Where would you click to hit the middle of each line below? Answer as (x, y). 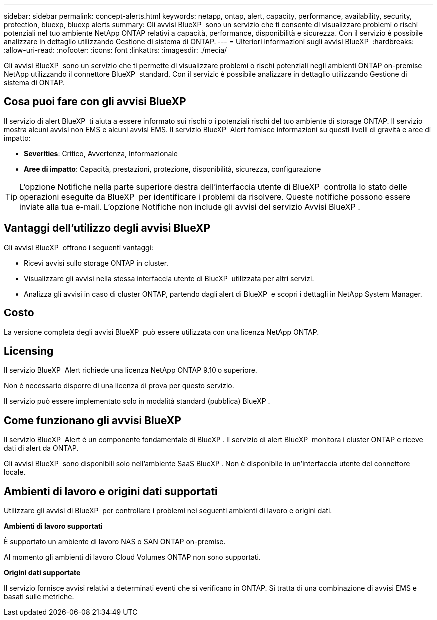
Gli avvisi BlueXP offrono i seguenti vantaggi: (79, 247)
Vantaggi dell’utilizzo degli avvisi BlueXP (107, 228)
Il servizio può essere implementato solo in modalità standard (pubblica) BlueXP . (137, 401)
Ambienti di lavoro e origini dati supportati (111, 491)
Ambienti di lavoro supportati (53, 526)
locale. (15, 472)
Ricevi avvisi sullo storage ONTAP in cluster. (96, 263)
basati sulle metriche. (39, 597)
